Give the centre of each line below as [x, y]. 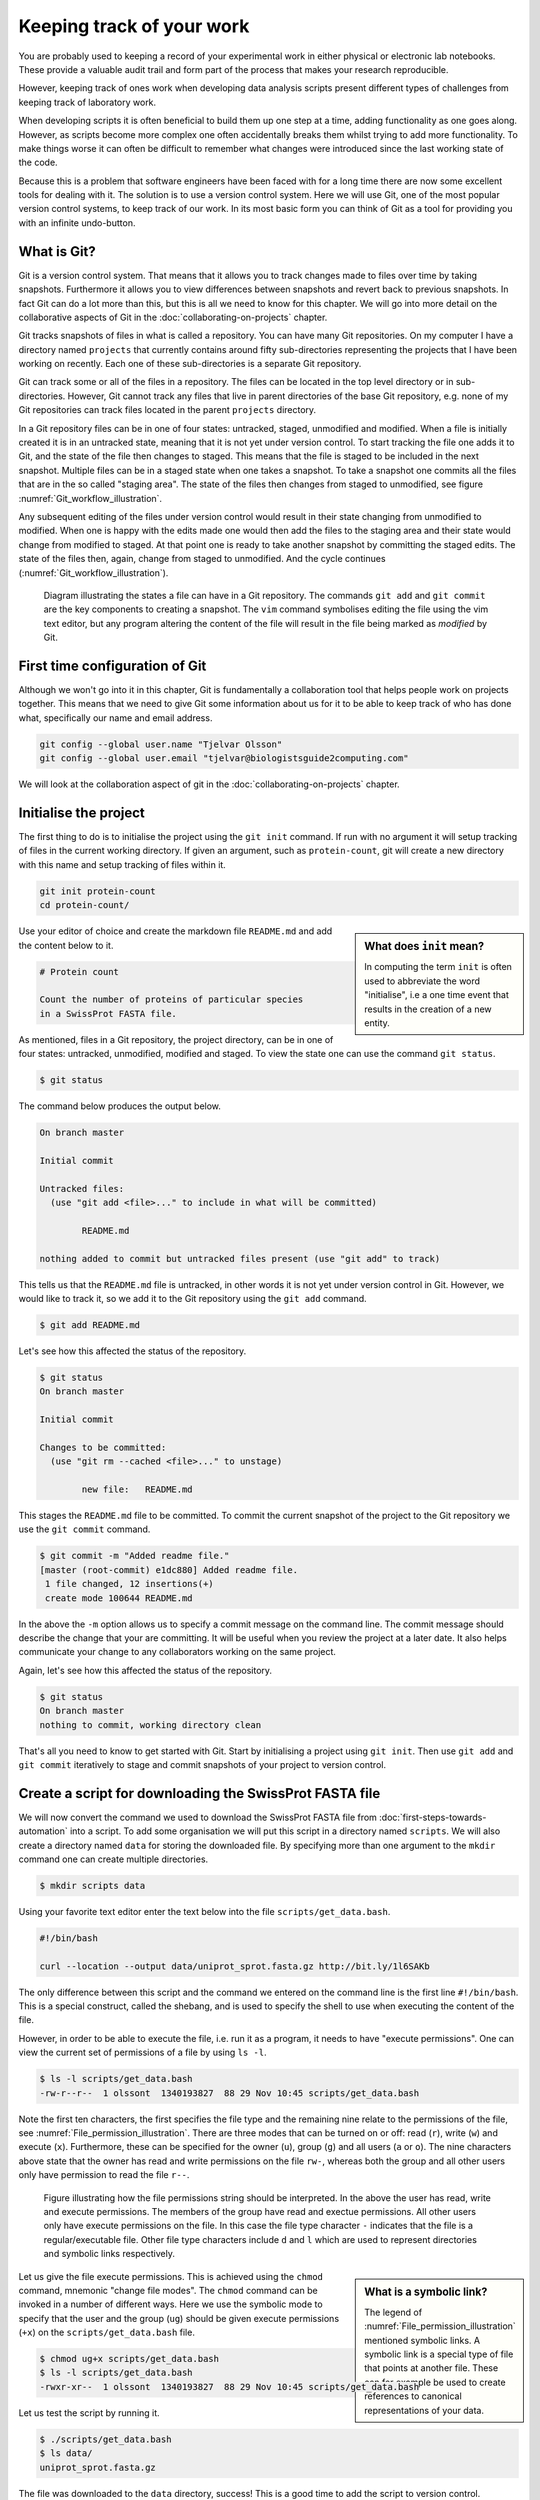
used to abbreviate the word [422, 981]
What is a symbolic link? [426, 2292]
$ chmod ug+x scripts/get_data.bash [129, 2359]
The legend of [393, 2312]
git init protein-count [98, 891]
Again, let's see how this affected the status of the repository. [145, 1670]
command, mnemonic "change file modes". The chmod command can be [168, 2290]
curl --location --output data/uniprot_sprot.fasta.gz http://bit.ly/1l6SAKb [234, 1966]
